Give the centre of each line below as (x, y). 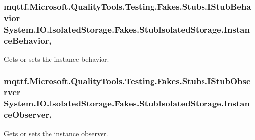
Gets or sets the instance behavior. (57, 58)
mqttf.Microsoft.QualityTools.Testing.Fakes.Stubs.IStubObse (127, 81)
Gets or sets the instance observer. (56, 133)
